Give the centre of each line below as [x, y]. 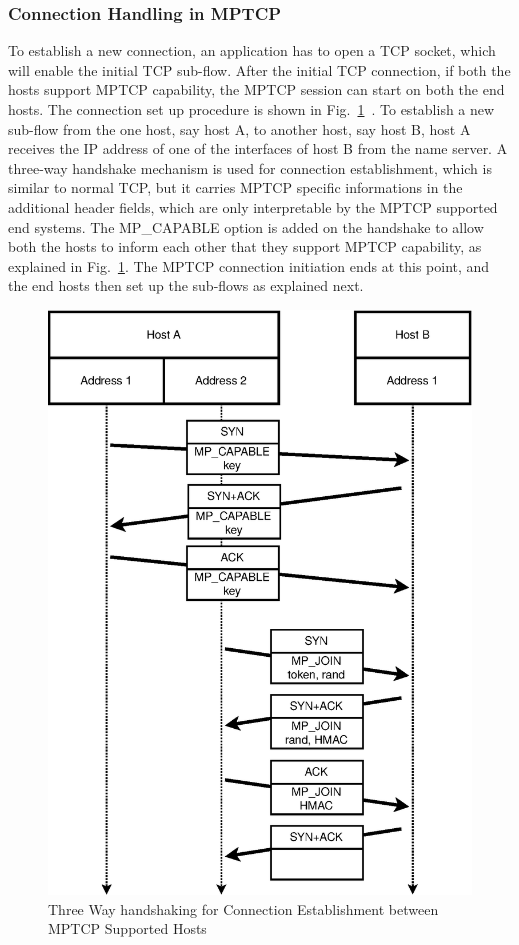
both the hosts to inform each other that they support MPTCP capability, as [245, 246]
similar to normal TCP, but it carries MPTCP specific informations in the [235, 187]
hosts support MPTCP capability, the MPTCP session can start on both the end [256, 89]
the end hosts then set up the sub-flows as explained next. [186, 285]
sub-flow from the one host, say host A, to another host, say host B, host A [239, 128]
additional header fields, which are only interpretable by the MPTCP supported [253, 206]
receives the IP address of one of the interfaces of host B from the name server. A [258, 148]
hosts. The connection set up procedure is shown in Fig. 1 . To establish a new [251, 109]
